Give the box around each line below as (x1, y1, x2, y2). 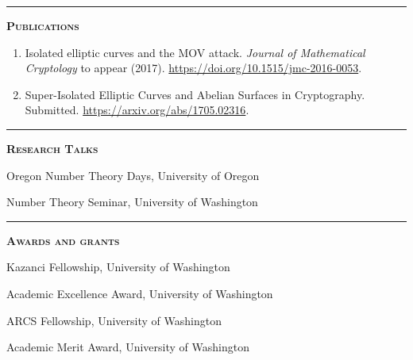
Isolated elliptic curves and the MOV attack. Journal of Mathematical (25, 44, 365, 60)
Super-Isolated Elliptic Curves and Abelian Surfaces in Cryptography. (25, 86, 365, 102)
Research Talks (6, 140, 98, 156)
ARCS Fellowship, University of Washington (6, 312, 222, 328)
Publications (6, 17, 79, 33)
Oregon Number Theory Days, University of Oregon (6, 167, 260, 183)
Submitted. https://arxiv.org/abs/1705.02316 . (25, 101, 249, 118)
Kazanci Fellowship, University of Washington (6, 259, 230, 275)
